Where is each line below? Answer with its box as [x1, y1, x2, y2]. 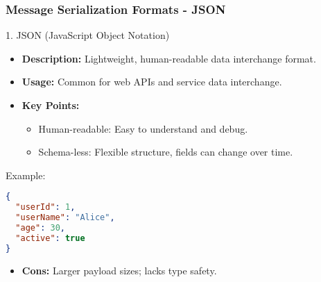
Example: [6, 167, 46, 182]
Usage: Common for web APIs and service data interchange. [21, 74, 282, 89]
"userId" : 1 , [15, 202, 76, 213]
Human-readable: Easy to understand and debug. [38, 121, 248, 135]
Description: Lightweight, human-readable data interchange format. [21, 51, 316, 65]
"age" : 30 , [15, 223, 65, 233]
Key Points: [21, 98, 80, 112]
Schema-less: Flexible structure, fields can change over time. [38, 144, 293, 159]
